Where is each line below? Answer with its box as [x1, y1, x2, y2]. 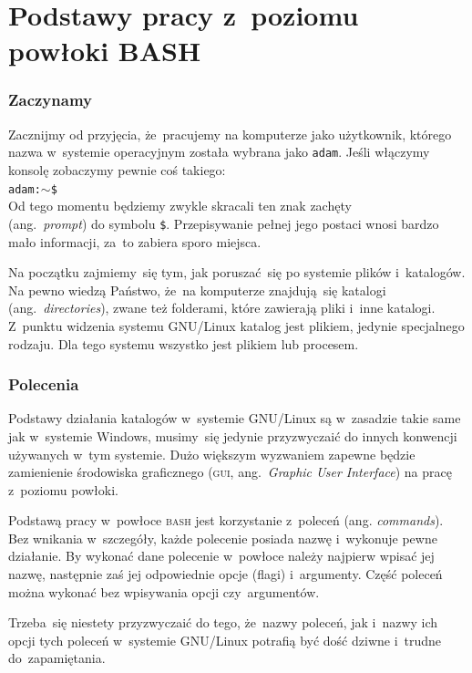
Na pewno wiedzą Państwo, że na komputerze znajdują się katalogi [8, 280, 386, 299]
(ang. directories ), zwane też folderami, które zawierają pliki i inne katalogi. [8, 298, 436, 317]
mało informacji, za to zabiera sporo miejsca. [8, 232, 262, 251]
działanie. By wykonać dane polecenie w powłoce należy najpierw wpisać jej [8, 546, 435, 565]
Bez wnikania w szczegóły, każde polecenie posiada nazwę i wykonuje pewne [8, 528, 437, 547]
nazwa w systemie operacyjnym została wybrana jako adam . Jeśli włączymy [8, 142, 430, 161]
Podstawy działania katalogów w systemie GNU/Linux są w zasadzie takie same [8, 409, 461, 428]
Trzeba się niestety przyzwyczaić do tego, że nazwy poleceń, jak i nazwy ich [8, 613, 438, 632]
